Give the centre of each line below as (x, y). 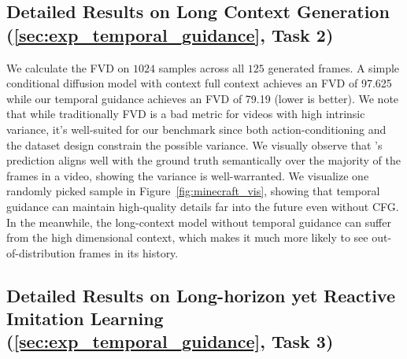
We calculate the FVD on (68, 67)
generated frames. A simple (334, 67)
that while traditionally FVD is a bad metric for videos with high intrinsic (186, 114)
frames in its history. (129, 252)
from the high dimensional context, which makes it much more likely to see (187, 237)
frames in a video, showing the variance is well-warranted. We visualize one (188, 175)
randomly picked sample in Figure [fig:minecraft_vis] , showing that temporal (193, 191)
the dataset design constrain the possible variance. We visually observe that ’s (194, 144)
